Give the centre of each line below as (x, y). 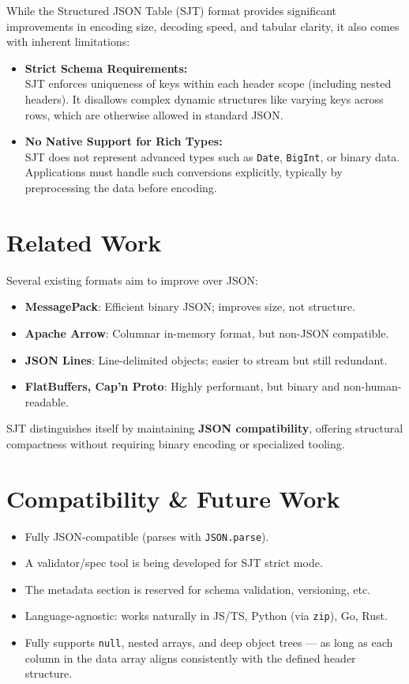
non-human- (372, 386)
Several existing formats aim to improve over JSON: (132, 280)
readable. (47, 401)
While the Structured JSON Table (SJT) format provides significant (172, 10)
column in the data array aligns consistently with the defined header (190, 658)
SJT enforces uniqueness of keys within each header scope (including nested (208, 83)
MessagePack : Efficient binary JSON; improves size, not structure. (190, 306)
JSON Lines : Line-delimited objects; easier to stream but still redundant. (206, 359)
